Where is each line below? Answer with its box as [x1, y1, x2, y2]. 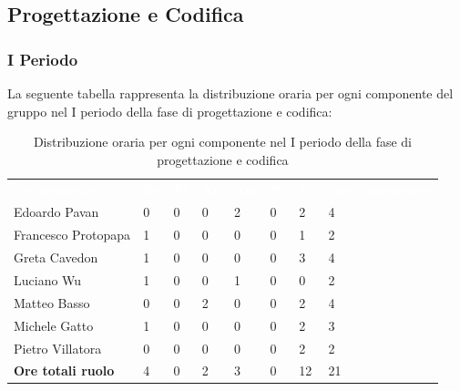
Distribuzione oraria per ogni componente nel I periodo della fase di [33, 132, 413, 151]
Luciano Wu [14, 271, 82, 289]
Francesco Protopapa [14, 225, 131, 244]
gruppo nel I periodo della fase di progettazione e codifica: [7, 101, 332, 120]
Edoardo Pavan [14, 202, 99, 221]
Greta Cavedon [14, 248, 98, 267]
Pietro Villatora [14, 338, 102, 357]
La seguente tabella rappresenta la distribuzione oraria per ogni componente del [7, 84, 454, 102]
